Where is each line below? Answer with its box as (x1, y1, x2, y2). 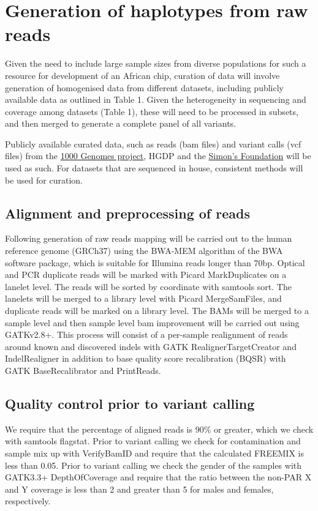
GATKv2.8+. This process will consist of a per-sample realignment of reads (5, 328, 288, 341)
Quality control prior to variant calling (5, 394, 255, 412)
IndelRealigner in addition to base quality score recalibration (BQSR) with (5, 352, 286, 365)
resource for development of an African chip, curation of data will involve (5, 69, 280, 81)
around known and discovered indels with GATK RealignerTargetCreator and (5, 340, 297, 352)
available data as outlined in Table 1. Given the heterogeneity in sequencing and (5, 93, 306, 106)
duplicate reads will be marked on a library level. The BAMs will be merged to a (5, 304, 309, 317)
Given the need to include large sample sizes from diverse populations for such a (5, 57, 306, 70)
